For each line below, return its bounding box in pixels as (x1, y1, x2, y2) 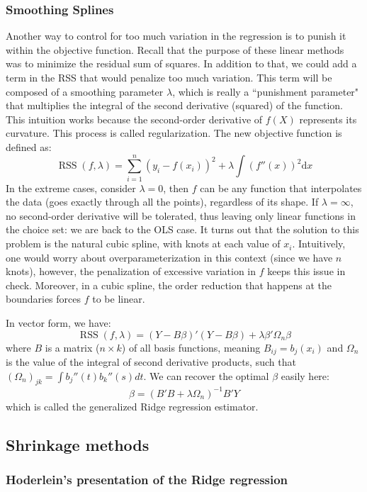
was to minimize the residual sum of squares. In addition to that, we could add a (6, 56, 357, 71)
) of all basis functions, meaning (121, 340, 261, 354)
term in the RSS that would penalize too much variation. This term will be (6, 70, 332, 84)
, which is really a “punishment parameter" (172, 84, 359, 99)
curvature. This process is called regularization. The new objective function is (6, 125, 342, 140)
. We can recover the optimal (143, 368, 269, 383)
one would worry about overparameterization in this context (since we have (6, 250, 333, 264)
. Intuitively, (292, 236, 346, 251)
